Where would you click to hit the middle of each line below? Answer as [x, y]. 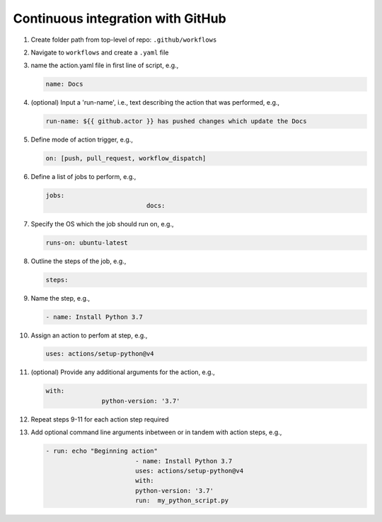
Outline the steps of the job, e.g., [79, 261]
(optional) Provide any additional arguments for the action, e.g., [123, 372]
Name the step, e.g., [60, 298]
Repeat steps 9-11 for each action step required [100, 419]
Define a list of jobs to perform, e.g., [83, 177]
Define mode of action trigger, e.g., [82, 140]
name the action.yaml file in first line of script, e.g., [105, 65]
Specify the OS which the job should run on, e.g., [102, 224]
